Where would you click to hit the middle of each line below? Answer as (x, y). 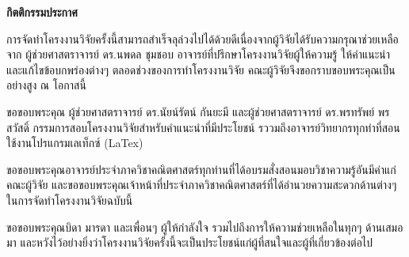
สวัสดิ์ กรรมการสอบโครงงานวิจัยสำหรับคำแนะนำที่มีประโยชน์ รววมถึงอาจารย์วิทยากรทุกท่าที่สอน (203, 127)
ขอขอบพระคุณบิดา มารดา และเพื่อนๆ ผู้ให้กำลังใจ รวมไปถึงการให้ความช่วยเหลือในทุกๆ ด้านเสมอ (205, 227)
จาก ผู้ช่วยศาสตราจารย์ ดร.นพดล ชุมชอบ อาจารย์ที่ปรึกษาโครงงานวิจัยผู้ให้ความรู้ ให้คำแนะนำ (199, 54)
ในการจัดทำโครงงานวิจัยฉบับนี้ (70, 200)
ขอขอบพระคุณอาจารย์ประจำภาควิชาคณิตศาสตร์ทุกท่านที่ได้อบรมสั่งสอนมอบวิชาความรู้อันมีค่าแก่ (201, 169)
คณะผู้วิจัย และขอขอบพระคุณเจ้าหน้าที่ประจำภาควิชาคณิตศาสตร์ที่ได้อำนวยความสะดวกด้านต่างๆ (202, 185)
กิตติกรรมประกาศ (42, 12)
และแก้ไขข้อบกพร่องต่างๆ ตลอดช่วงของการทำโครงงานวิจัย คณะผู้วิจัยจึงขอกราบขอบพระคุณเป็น (201, 69)
